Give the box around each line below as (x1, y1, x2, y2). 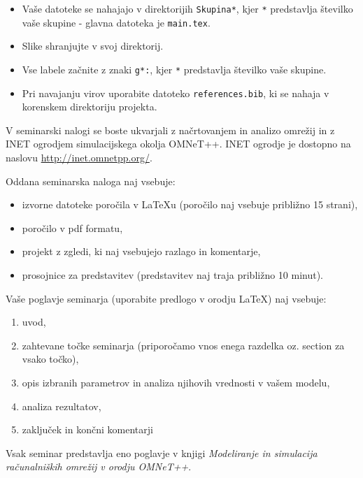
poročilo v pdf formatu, (22, 220, 123, 235)
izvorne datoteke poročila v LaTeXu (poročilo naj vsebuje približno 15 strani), (22, 197, 358, 212)
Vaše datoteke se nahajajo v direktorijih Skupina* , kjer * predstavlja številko (22, 1, 353, 15)
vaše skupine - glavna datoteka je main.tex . (22, 15, 211, 29)
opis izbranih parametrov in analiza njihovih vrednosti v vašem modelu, (22, 375, 330, 389)
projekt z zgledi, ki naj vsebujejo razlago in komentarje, (22, 244, 261, 259)
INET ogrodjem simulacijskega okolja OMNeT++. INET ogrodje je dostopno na (6, 136, 351, 151)
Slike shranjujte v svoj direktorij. (22, 38, 164, 53)
